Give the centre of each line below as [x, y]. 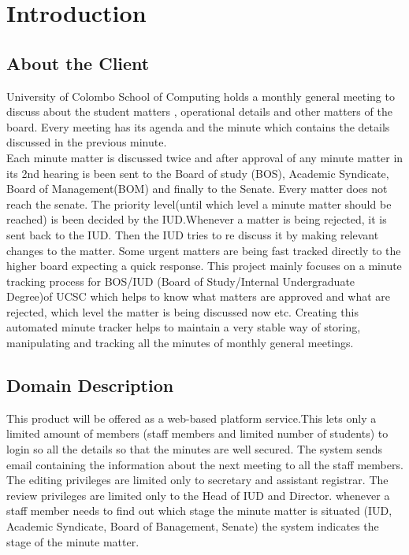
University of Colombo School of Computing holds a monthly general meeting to [201, 96]
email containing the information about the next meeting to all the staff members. [205, 464]
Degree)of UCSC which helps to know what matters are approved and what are [199, 296]
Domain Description [90, 385]
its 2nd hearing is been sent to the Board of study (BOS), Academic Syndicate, [198, 173]
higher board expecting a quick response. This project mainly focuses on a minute [204, 266]
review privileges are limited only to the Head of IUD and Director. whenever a [198, 495]
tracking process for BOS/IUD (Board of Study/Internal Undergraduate [181, 281]
